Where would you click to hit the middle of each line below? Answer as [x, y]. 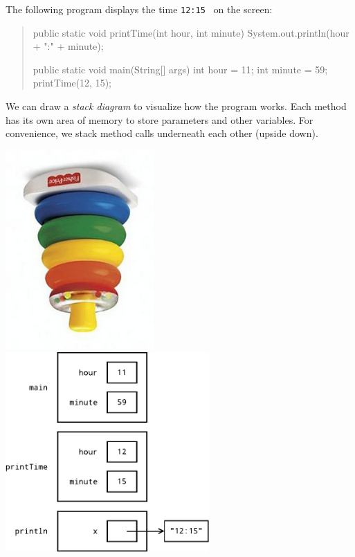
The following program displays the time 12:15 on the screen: [139, 9]
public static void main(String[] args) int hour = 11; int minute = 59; [180, 69]
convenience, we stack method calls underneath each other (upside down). [162, 133]
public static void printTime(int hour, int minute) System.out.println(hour [191, 32]
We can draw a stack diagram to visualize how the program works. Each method [176, 106]
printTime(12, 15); [72, 83]
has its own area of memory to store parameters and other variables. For [160, 119]
